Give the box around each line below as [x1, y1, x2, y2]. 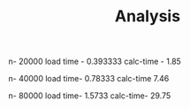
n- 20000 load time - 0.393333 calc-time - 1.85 [8, 56, 182, 67]
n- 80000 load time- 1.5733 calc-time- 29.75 [8, 90, 171, 101]
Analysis [114, 6, 181, 27]
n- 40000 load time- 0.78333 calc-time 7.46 [8, 73, 170, 84]
